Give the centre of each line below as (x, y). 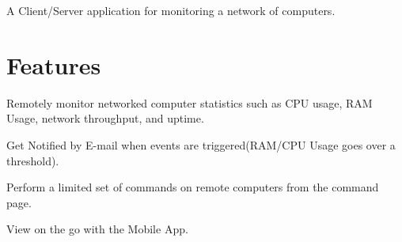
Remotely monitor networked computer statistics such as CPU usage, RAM (190, 102)
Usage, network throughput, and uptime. (105, 118)
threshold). (33, 160)
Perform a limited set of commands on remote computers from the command (193, 187)
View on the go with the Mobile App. (97, 229)
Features (54, 64)
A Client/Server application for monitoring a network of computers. (171, 10)
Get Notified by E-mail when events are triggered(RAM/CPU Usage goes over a (201, 144)
